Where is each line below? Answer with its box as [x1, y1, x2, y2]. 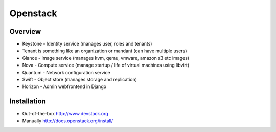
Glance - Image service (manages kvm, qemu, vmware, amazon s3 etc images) [22, 55, 189, 61]
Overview [9, 27, 41, 36]
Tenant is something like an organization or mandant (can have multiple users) [22, 48, 187, 54]
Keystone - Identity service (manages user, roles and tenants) [22, 41, 152, 47]
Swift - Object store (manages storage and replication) [22, 77, 137, 83]
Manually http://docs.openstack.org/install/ [22, 118, 113, 124]
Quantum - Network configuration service [22, 69, 111, 75]
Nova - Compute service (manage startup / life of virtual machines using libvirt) [22, 62, 189, 69]
